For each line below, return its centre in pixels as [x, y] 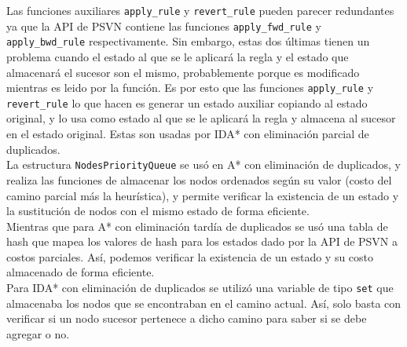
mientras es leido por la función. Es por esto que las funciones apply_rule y [190, 88]
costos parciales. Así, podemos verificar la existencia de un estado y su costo [190, 256]
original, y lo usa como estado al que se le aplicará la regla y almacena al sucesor [201, 118]
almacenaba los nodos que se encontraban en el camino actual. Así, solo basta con [204, 303]
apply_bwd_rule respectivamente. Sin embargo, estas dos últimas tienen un [188, 41]
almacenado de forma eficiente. [81, 272]
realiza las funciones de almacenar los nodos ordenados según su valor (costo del [199, 179]
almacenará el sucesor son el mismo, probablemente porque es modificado [183, 72]
